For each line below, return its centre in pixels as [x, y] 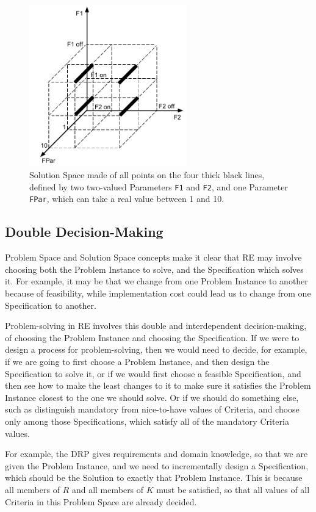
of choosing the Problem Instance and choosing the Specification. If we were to [152, 337]
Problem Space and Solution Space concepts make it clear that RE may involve [153, 257]
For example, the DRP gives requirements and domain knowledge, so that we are [156, 454]
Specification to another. [51, 305]
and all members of [108, 489]
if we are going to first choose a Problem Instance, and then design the [137, 362]
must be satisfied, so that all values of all [233, 489]
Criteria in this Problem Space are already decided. [101, 501]
